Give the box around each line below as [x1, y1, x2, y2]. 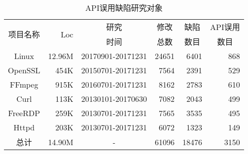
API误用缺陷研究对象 [85, 2, 163, 13]
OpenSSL [8, 64, 40, 76]
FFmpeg [10, 79, 38, 90]
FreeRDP [8, 107, 40, 119]
